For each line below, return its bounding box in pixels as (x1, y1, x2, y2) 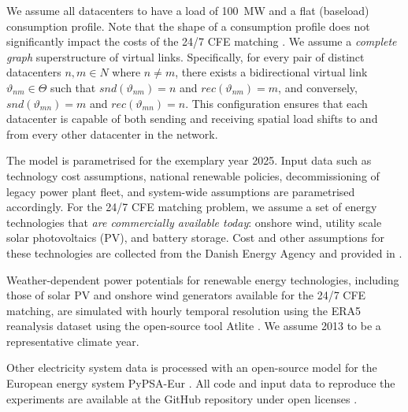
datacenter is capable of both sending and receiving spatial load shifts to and (6, 110, 378, 127)
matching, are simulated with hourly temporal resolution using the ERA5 (6, 302, 361, 318)
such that (50, 79, 96, 95)
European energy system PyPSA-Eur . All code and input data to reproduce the (6, 375, 395, 392)
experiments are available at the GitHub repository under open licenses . (6, 390, 358, 406)
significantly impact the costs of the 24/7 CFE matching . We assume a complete (6, 33, 397, 50)
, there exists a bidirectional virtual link (175, 64, 368, 80)
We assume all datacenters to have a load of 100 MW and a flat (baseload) (6, 2, 369, 18)
